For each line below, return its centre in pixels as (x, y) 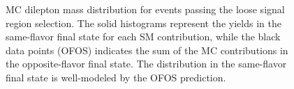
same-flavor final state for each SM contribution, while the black (143, 37)
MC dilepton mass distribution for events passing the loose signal (145, 9)
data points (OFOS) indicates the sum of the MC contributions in (147, 50)
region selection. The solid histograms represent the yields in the (144, 23)
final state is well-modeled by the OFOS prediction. (116, 77)
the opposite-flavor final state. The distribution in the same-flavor (146, 64)
